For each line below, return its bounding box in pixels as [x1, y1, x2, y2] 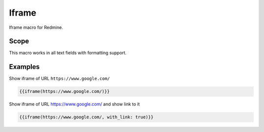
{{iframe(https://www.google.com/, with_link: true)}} [19, 114, 154, 120]
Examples [9, 63, 40, 71]
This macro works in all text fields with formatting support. [9, 50, 127, 56]
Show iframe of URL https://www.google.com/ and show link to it [9, 101, 140, 107]
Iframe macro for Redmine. [9, 24, 63, 30]
